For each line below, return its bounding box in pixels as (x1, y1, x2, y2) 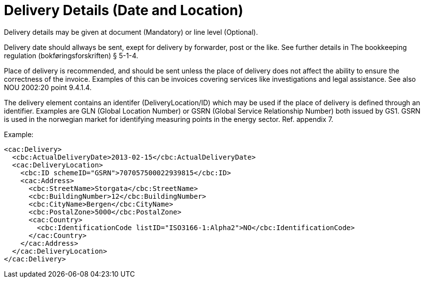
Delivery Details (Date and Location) (4, 2, 243, 19)
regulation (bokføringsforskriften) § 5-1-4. (4, 51, 139, 60)
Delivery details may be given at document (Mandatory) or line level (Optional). (4, 27, 258, 36)
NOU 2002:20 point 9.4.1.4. (4, 83, 92, 92)
